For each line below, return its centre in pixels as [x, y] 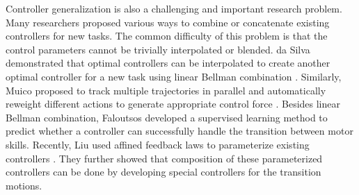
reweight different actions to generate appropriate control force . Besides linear [173, 104]
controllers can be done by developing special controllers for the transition [163, 172]
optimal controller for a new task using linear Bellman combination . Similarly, [174, 76]
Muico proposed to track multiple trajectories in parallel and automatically [166, 90]
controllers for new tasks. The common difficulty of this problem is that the [167, 36]
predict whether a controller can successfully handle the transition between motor [179, 131]
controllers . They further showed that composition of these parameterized [164, 158]
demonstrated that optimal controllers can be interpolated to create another [168, 63]
